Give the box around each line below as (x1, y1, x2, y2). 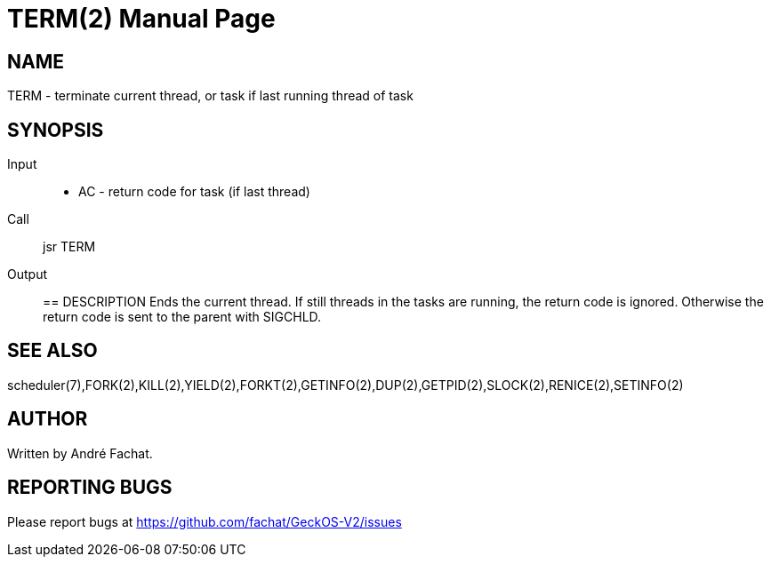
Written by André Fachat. (7, 445, 153, 461)
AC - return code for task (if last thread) (78, 184, 310, 200)
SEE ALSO (7, 339, 98, 362)
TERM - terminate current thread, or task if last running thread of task (7, 88, 414, 104)
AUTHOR (7, 408, 88, 431)
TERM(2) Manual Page (7, 4, 276, 34)
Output (7, 266, 47, 282)
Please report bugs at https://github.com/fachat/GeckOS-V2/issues (7, 513, 402, 529)
